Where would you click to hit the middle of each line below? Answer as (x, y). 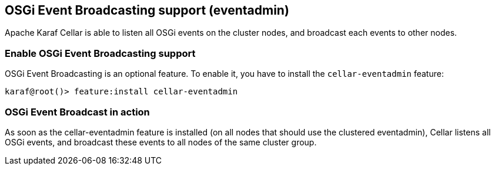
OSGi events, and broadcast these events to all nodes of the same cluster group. (161, 142)
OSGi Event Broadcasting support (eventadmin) (147, 10)
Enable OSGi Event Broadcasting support (100, 53)
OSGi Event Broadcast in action (77, 112)
